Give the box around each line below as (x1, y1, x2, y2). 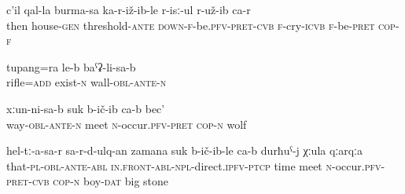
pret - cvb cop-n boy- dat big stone (6, 173, 169, 189)
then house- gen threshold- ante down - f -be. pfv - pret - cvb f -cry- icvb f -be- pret (6, 16, 375, 33)
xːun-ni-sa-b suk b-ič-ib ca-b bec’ (6, 100, 165, 116)
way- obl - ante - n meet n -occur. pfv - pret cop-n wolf (6, 115, 247, 132)
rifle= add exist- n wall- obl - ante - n (6, 74, 167, 90)
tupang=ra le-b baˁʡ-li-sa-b (6, 58, 136, 75)
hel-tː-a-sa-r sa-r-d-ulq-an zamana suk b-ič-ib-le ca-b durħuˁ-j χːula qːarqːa (6, 142, 363, 159)
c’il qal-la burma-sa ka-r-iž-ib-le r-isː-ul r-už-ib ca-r (6, 2, 251, 17)
